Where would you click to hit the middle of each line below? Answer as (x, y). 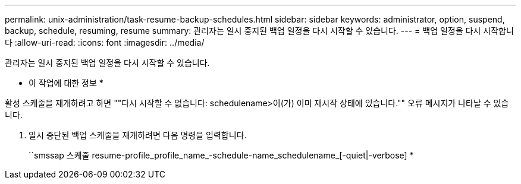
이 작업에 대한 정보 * (66, 83)
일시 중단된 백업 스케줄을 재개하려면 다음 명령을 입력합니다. (138, 135)
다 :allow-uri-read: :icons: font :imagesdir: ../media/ (105, 42)
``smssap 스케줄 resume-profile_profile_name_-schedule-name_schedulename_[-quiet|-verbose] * (221, 155)
